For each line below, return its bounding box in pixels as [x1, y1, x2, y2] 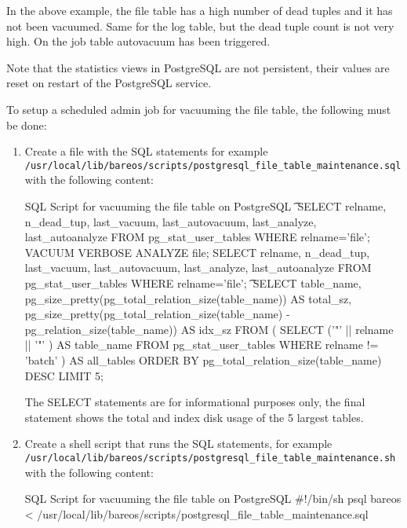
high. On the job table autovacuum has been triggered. [6, 33, 271, 49]
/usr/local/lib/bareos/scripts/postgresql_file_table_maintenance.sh [24, 452, 396, 464]
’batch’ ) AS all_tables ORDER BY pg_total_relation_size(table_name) [24, 351, 382, 368]
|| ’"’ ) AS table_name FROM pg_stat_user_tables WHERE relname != [24, 336, 379, 353]
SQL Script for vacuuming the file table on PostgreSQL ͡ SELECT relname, [24, 198, 387, 214]
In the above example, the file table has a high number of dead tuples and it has [6, 2, 393, 18]
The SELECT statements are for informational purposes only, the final [24, 394, 365, 410]
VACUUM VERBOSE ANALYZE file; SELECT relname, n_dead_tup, [24, 244, 370, 260]
